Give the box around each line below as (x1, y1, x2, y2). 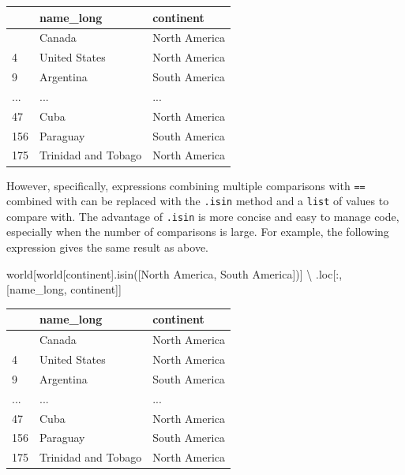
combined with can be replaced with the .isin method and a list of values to (6, 193, 389, 209)
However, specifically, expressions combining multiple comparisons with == (6, 177, 366, 193)
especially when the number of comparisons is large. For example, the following (6, 223, 389, 240)
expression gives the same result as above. (6, 239, 208, 256)
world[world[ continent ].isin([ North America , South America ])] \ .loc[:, (6, 265, 343, 282)
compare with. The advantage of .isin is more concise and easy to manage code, (6, 208, 399, 224)
